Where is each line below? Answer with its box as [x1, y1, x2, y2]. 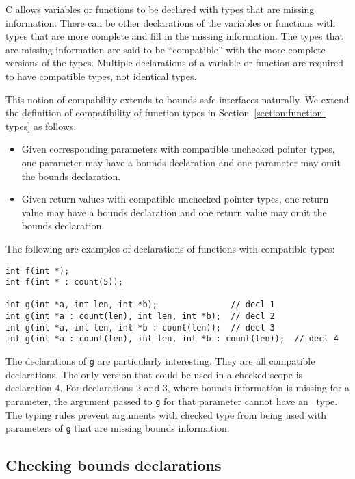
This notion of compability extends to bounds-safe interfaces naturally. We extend [5, 92, 350, 106]
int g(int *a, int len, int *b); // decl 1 [5, 300, 275, 310]
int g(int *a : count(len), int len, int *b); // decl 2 [5, 311, 275, 322]
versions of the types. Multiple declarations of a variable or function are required [5, 55, 344, 70]
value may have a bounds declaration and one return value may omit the [21, 205, 327, 219]
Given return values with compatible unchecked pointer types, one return [21, 192, 329, 206]
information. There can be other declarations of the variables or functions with [5, 15, 336, 29]
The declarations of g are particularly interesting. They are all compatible [5, 354, 315, 368]
